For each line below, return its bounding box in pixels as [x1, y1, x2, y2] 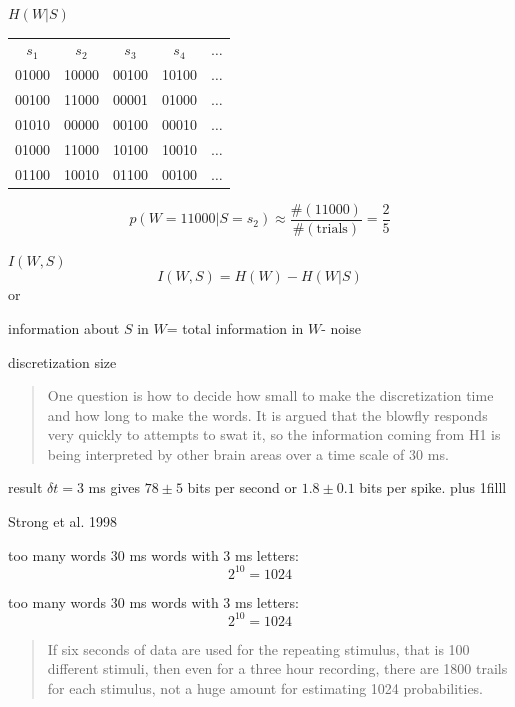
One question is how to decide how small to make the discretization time [47, 385, 494, 406]
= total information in [166, 317, 304, 338]
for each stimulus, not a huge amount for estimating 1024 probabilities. [47, 678, 484, 699]
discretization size [8, 351, 117, 372]
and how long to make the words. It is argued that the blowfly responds [47, 404, 488, 425]
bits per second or [187, 477, 298, 498]
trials [316, 221, 348, 236]
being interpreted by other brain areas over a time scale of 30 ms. [47, 443, 449, 464]
